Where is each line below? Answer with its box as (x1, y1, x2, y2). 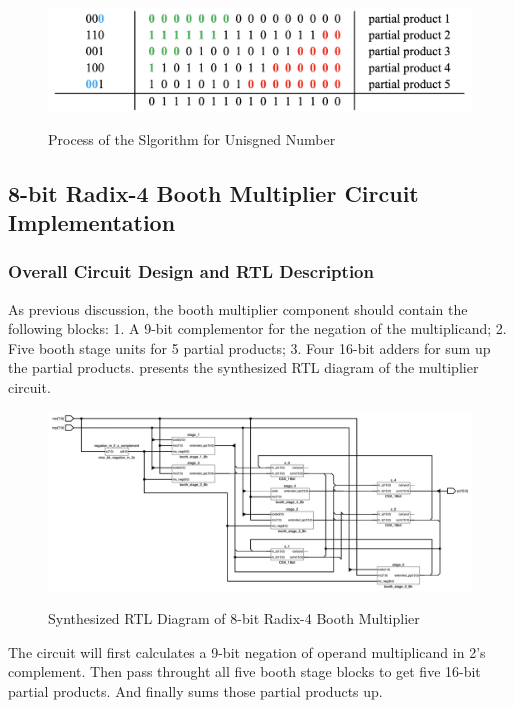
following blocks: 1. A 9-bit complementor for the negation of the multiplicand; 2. (8, 318, 507, 339)
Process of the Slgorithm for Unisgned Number (48, 128, 336, 149)
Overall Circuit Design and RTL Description (8, 259, 374, 284)
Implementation (8, 207, 176, 238)
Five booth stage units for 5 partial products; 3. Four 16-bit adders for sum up (8, 337, 491, 358)
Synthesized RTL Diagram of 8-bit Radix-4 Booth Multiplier (48, 608, 420, 629)
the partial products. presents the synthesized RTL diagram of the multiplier (8, 357, 479, 378)
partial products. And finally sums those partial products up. (8, 680, 383, 701)
